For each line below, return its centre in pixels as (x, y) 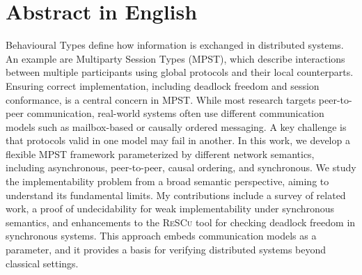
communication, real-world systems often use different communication (175, 113)
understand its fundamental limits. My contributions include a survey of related (176, 195)
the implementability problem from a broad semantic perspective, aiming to (167, 181)
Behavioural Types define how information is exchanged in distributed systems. (175, 45)
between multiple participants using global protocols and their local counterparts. (180, 72)
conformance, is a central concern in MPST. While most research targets (161, 99)
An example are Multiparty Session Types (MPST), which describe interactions (175, 58)
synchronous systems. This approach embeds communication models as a (161, 236)
